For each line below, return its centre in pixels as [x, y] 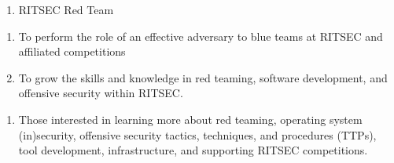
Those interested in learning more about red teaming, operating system [190, 119]
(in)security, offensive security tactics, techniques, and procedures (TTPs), [197, 134]
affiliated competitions [72, 51]
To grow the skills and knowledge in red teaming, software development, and [203, 77]
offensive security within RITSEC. [101, 93]
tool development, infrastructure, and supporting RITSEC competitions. [193, 150]
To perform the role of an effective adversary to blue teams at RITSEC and [201, 36]
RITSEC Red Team [66, 9]
